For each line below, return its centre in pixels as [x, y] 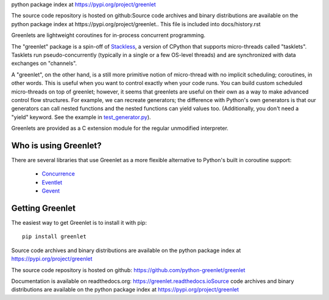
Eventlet [52, 182]
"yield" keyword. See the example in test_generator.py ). [81, 117]
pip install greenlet [54, 237]
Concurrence [58, 174]
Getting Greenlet [44, 208]
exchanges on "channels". [44, 63]
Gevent [51, 191]
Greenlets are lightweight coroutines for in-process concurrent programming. [108, 35]
